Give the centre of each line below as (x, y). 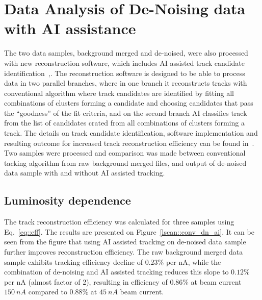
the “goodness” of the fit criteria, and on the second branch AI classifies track (126, 112)
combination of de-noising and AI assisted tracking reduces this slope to (116, 272)
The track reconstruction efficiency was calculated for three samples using (119, 222)
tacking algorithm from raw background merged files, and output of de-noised (125, 162)
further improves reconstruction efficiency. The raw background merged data (124, 252)
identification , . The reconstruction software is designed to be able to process (125, 73)
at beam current (216, 281)
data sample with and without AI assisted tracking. (85, 173)
